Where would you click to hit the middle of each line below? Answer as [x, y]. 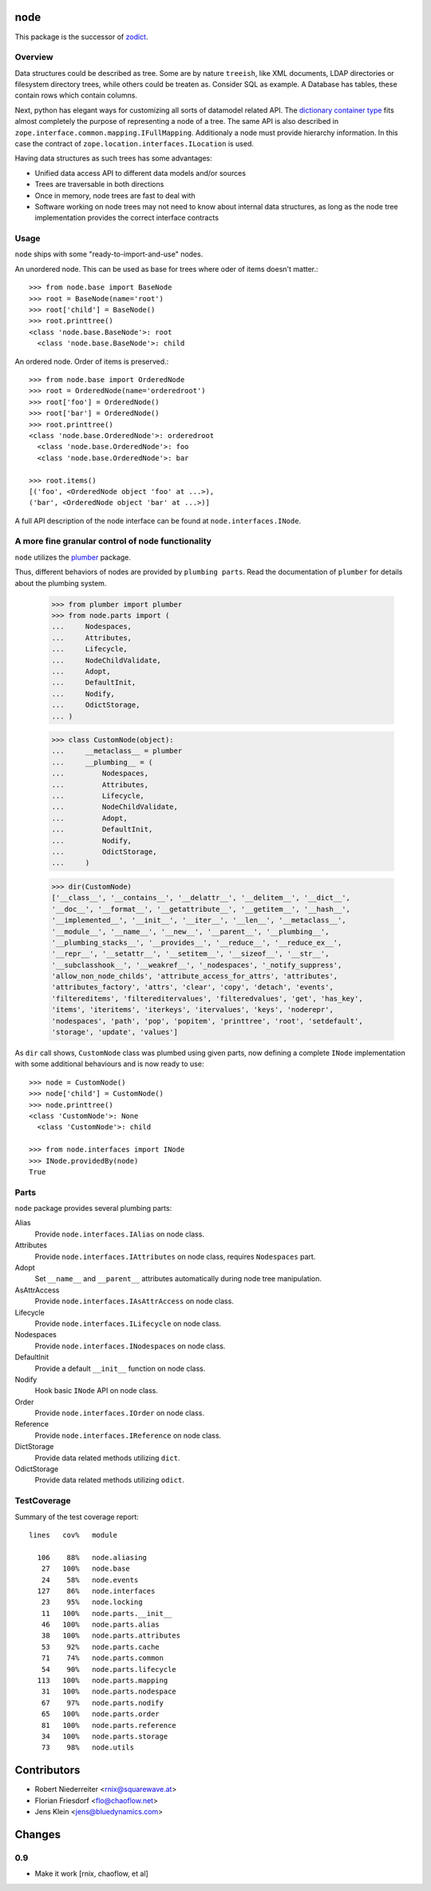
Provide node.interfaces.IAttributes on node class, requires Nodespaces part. [175, 1256]
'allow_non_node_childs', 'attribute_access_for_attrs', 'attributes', [195, 976]
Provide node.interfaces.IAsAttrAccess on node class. [134, 1301]
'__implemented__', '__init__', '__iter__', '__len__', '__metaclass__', [199, 920]
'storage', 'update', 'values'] [115, 1032]
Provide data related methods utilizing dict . [107, 1458]
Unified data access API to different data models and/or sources [140, 173]
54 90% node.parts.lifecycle [109, 1669]
